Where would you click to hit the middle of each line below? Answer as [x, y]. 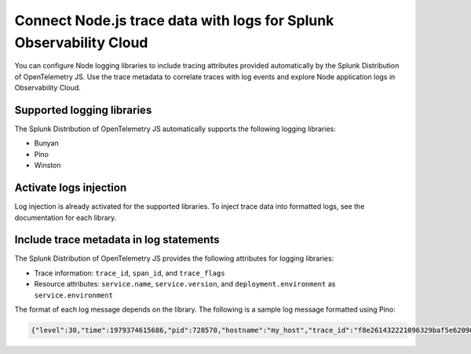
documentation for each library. [66, 217]
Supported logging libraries [83, 110]
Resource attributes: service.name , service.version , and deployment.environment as [185, 284]
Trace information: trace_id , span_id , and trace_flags [130, 273]
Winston [47, 166]
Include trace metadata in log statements [117, 240]
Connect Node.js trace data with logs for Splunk [174, 20]
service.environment [74, 295]
